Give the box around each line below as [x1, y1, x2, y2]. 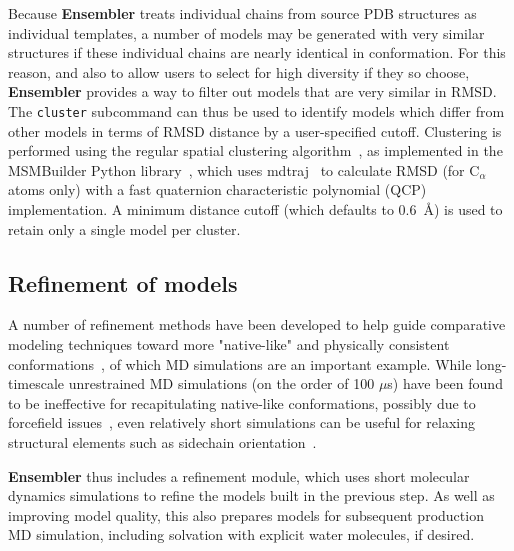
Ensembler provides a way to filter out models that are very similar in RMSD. [8, 81, 497, 102]
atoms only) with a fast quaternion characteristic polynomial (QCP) [8, 179, 427, 200]
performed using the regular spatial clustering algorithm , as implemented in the [8, 140, 503, 161]
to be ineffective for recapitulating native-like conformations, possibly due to [8, 392, 476, 413]
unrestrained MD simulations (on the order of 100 [68, 373, 375, 394]
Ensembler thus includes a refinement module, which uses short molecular [8, 465, 470, 486]
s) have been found [387, 373, 503, 394]
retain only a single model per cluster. [8, 218, 241, 239]
